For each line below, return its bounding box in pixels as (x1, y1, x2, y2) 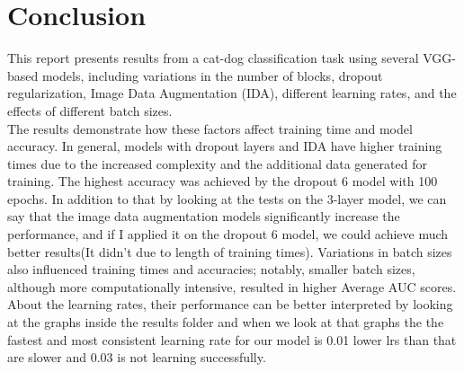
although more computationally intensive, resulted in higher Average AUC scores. (7, 277, 457, 296)
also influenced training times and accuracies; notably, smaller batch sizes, (7, 260, 415, 279)
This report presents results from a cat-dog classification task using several (7, 49, 419, 67)
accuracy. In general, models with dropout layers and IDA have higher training (7, 137, 442, 155)
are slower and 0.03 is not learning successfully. (7, 348, 266, 367)
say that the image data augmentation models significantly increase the (7, 207, 400, 226)
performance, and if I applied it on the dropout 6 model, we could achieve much (7, 225, 449, 244)
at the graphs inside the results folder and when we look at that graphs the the (7, 313, 444, 332)
